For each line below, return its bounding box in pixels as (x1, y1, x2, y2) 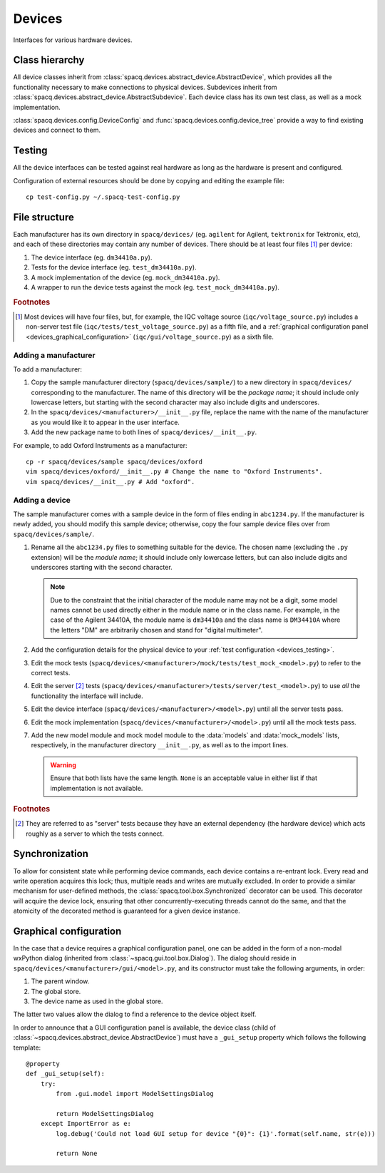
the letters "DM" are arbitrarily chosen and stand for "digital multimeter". (50, 625, 263, 634)
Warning (50, 760, 76, 769)
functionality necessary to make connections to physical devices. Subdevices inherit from (13, 83, 277, 91)
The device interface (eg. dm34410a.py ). (31, 253, 153, 262)
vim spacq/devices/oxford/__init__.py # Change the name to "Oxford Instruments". (26, 468, 323, 476)
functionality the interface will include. (31, 692, 143, 700)
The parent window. (31, 977, 90, 985)
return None (56, 1149, 98, 1158)
